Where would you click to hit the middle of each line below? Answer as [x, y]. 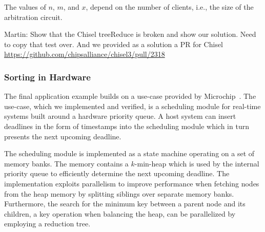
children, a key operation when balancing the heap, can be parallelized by [120, 213]
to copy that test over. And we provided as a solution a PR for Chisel [114, 44]
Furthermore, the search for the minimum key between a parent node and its [125, 204]
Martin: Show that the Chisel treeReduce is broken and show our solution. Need [130, 34]
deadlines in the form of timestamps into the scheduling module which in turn [127, 126]
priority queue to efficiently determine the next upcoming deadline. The [117, 173]
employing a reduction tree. [47, 224]
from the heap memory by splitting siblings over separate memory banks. [119, 193]
